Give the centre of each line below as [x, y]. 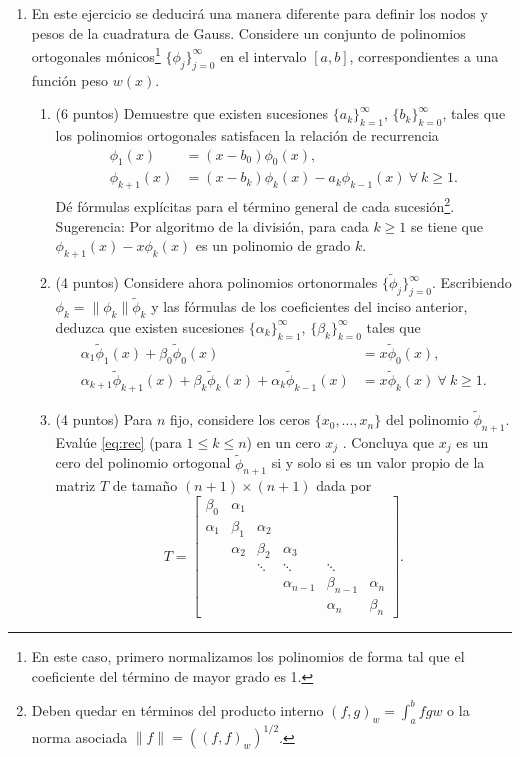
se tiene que [447, 225]
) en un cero [283, 441]
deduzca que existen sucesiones [150, 326]
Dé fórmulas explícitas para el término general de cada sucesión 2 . [255, 204]
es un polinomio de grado [273, 245]
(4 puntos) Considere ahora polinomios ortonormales [216, 282]
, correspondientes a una [424, 55]
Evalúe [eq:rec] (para [118, 441]
